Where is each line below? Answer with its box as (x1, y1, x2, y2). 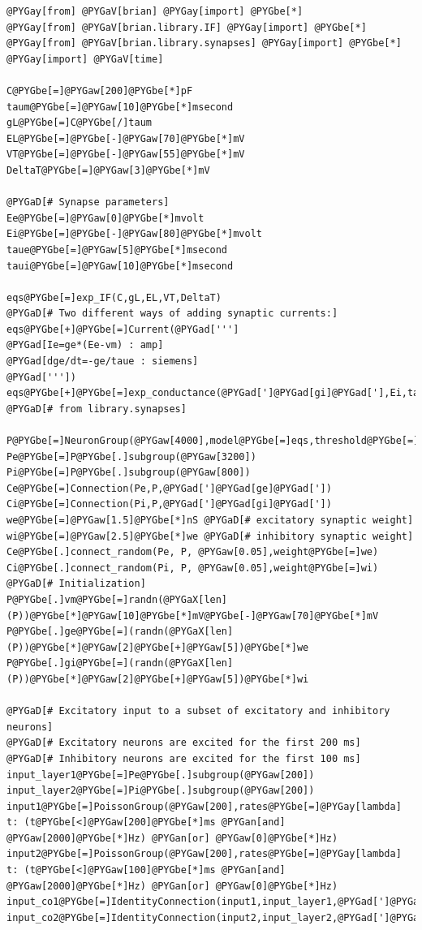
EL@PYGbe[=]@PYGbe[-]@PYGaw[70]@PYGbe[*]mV (6, 132, 245, 144)
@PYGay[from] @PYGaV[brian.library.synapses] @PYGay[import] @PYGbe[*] (6, 37, 402, 50)
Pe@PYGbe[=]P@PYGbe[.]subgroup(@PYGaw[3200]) (6, 450, 256, 463)
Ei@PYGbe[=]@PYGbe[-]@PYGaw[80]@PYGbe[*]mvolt (6, 228, 262, 240)
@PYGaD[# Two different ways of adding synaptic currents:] (6, 308, 338, 320)
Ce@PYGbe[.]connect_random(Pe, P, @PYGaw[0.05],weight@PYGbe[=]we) (6, 546, 379, 558)
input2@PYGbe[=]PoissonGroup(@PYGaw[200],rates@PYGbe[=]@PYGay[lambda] (6, 848, 402, 860)
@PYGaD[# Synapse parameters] (6, 196, 170, 209)
